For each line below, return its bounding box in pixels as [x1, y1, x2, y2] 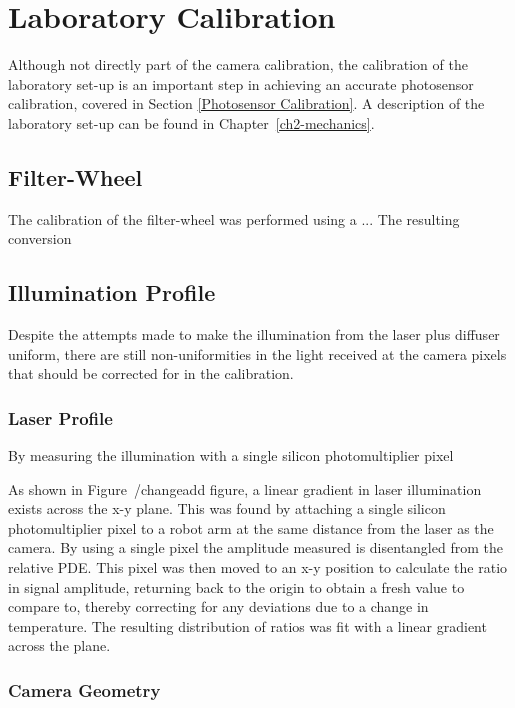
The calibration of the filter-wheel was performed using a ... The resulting [8, 208, 460, 229]
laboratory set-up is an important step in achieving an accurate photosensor [8, 73, 474, 94]
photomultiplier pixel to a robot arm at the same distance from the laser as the [8, 517, 494, 538]
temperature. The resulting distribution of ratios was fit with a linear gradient [8, 615, 487, 636]
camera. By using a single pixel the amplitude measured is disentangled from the [8, 537, 503, 558]
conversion [8, 228, 72, 249]
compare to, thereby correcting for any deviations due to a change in [8, 596, 429, 617]
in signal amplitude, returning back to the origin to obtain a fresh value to [8, 576, 465, 597]
